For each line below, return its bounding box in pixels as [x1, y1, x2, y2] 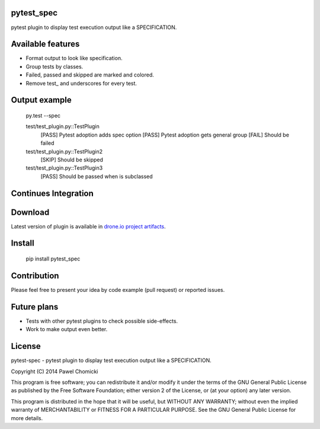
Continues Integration [11, 188, 94, 198]
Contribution [11, 271, 59, 281]
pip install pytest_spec [25, 255, 81, 262]
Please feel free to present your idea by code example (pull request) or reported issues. [11, 286, 225, 293]
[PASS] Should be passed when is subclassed [40, 173, 153, 180]
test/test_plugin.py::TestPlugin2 [25, 148, 103, 155]
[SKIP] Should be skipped [40, 156, 104, 163]
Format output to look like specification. [25, 55, 123, 62]
